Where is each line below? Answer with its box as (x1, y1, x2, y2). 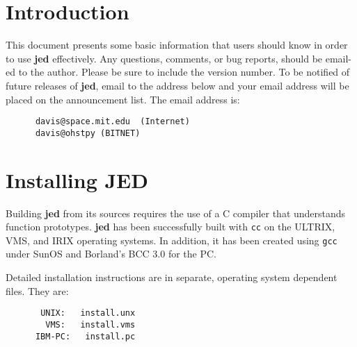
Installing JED (6, 165, 148, 194)
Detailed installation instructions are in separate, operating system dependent (6, 270, 338, 285)
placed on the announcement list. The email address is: (6, 92, 240, 106)
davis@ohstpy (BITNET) (35, 128, 141, 138)
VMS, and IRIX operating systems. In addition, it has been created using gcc (6, 232, 338, 247)
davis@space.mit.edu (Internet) (35, 117, 190, 127)
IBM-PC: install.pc (35, 331, 136, 341)
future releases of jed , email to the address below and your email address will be (6, 78, 349, 92)
